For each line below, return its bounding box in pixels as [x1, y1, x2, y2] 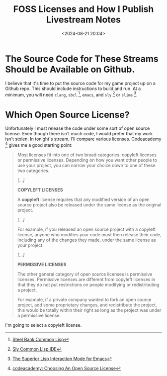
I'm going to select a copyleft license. [5, 322, 82, 328]
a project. [17, 287, 37, 293]
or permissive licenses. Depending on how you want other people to [17, 157, 158, 163]
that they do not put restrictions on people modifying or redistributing [17, 282, 160, 287]
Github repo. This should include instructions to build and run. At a [5, 86, 141, 92]
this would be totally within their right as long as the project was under [17, 307, 162, 313]
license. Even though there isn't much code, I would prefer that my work [5, 131, 153, 137]
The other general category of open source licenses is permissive [17, 271, 153, 277]
